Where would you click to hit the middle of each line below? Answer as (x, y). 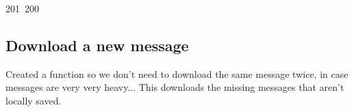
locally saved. (34, 100)
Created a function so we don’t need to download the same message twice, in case (177, 73)
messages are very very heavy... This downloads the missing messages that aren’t (175, 87)
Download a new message (97, 45)
